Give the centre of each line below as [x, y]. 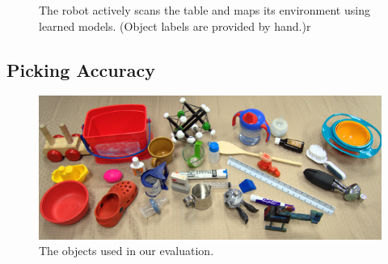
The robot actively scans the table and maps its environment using [205, 10]
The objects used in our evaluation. [127, 251]
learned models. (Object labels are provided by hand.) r [175, 26]
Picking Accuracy [81, 69]
